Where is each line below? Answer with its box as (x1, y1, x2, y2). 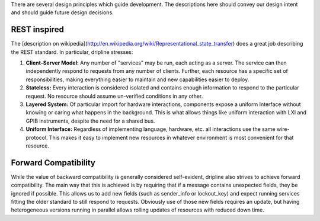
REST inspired (11, 24, 65, 35)
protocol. (25, 134, 48, 141)
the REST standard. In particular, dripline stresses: (11, 48, 133, 56)
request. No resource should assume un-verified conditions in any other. (25, 92, 203, 100)
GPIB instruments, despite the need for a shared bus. (25, 117, 155, 124)
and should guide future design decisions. (11, 9, 114, 16)
